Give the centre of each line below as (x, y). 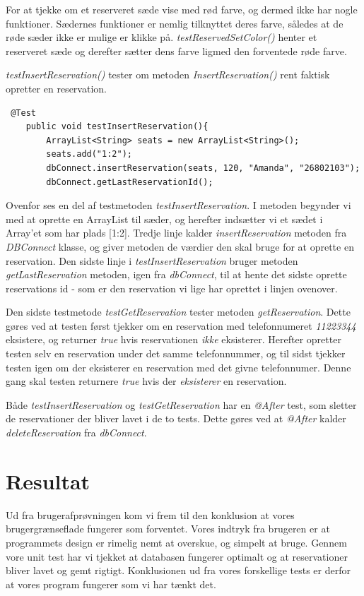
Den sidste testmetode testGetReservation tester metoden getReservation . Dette (178, 312)
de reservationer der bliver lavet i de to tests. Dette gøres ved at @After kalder (176, 418)
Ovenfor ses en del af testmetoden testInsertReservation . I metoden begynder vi (178, 205)
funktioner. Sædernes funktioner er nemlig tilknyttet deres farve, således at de (175, 23)
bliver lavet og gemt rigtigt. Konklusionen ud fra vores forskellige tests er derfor (178, 570)
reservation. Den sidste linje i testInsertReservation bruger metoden (152, 260)
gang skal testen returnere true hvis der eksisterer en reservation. (146, 381)
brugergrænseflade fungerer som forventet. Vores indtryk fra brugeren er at (168, 529)
